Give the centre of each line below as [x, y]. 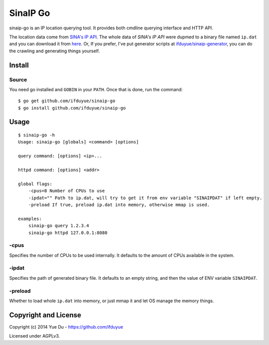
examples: [30, 219]
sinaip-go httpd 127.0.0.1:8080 [68, 232]
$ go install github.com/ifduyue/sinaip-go [72, 108]
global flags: [35, 184]
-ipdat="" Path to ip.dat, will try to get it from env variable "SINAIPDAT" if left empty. [145, 198]
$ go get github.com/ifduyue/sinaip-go [67, 101]
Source [18, 80]
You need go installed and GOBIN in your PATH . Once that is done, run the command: [96, 89]
